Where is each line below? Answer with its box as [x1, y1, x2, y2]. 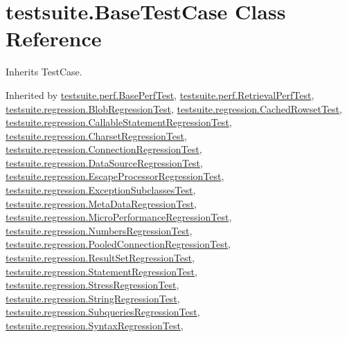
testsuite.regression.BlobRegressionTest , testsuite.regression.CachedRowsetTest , [6, 101, 342, 116]
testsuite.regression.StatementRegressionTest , [6, 264, 197, 278]
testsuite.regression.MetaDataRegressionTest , [6, 196, 197, 210]
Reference [6, 24, 102, 53]
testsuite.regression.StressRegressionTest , [6, 277, 179, 292]
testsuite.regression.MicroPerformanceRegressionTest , [6, 210, 232, 224]
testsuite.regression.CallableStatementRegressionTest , [6, 115, 232, 129]
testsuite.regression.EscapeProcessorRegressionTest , [6, 169, 224, 183]
